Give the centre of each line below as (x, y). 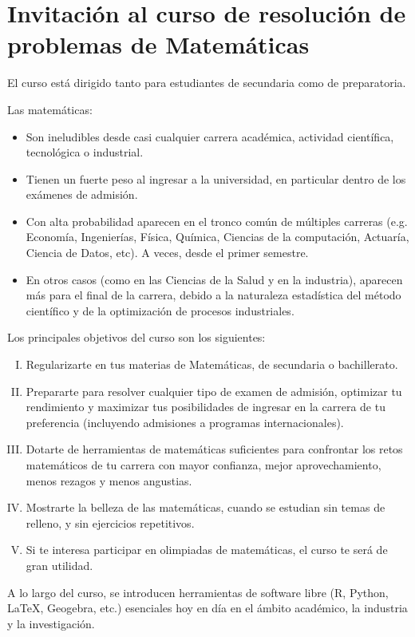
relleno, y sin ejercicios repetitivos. (110, 522)
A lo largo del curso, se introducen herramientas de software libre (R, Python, (198, 592)
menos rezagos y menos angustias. (109, 480)
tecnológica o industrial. (85, 152)
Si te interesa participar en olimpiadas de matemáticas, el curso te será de (207, 550)
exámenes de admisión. (82, 194)
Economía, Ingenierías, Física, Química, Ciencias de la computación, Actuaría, (217, 237)
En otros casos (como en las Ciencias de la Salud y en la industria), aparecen (214, 279)
